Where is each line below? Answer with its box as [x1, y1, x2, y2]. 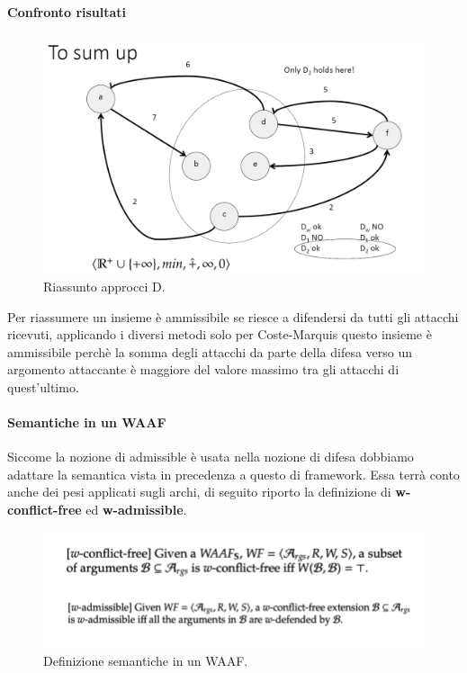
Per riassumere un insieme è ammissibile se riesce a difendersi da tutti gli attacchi [7, 307, 459, 326]
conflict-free [7, 500, 82, 519]
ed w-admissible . [85, 500, 187, 519]
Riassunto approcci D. [43, 276, 166, 295]
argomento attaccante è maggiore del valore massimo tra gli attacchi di [7, 360, 400, 379]
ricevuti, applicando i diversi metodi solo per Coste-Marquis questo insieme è [7, 325, 432, 344]
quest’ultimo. [7, 377, 79, 396]
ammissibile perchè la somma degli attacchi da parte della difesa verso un [7, 342, 413, 361]
